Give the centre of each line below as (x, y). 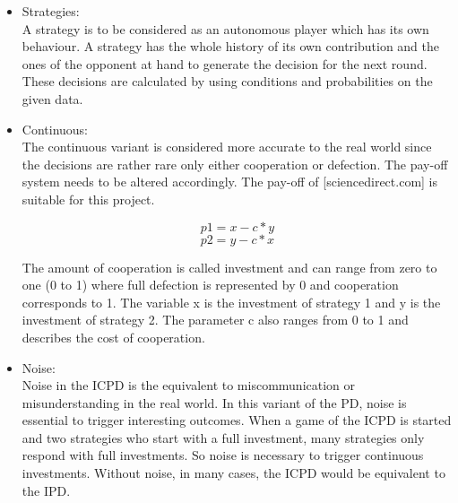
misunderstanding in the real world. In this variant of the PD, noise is (214, 402)
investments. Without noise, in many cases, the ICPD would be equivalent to (233, 473)
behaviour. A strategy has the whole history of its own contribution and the (231, 46)
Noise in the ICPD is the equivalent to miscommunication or (189, 385)
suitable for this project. (88, 199)
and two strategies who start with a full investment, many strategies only (223, 437)
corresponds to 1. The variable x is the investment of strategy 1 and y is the (231, 302)
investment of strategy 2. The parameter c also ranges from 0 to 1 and (215, 320)
